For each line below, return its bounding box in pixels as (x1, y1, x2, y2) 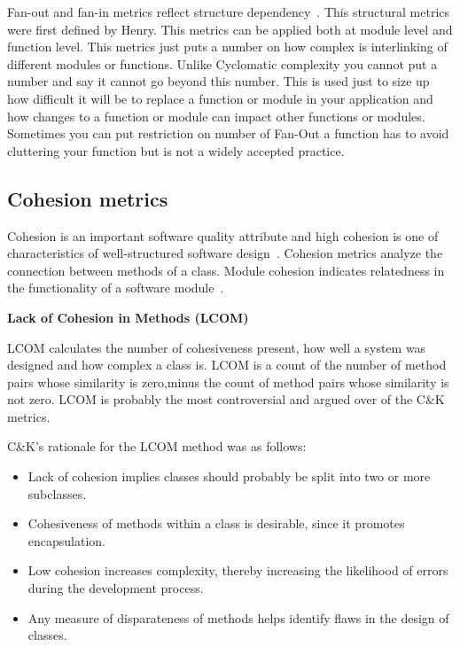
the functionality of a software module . (7, 278, 224, 297)
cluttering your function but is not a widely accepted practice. (7, 141, 345, 160)
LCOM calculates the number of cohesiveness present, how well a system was (7, 338, 426, 356)
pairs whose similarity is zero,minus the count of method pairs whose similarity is (7, 372, 449, 391)
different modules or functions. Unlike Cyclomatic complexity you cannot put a (7, 54, 438, 73)
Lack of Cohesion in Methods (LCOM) (7, 308, 249, 326)
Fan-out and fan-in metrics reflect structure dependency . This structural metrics (7, 3, 450, 20)
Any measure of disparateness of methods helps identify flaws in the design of (27, 608, 449, 627)
